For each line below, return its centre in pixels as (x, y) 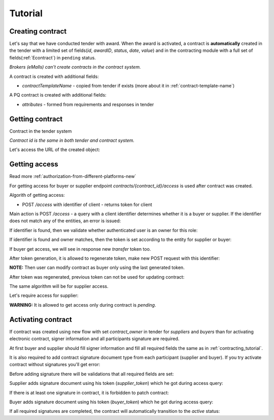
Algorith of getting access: (37, 195)
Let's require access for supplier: (44, 295)
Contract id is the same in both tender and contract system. (72, 140)
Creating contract (38, 31)
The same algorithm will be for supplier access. (59, 286)
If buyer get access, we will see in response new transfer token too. (80, 249)
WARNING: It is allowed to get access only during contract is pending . (83, 305)
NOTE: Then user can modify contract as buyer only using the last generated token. (97, 267)
